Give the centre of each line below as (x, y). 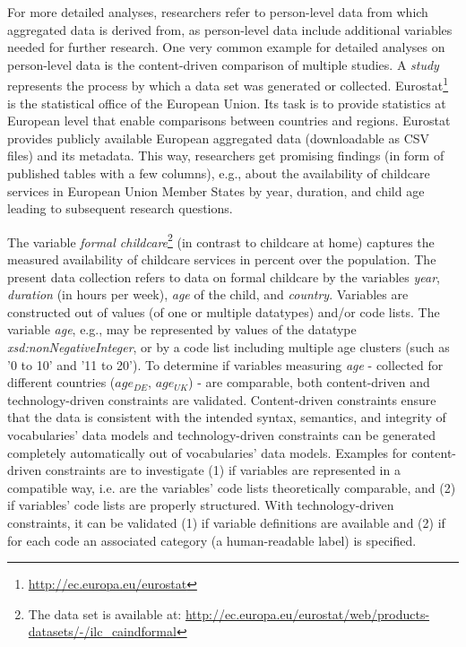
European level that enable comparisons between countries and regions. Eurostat (229, 121)
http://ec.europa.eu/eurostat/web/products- (307, 613)
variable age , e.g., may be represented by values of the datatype (182, 329)
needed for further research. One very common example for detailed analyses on (226, 47)
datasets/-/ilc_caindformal (102, 631)
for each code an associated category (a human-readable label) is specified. (212, 540)
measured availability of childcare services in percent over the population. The (222, 259)
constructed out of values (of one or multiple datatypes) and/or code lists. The (224, 311)
